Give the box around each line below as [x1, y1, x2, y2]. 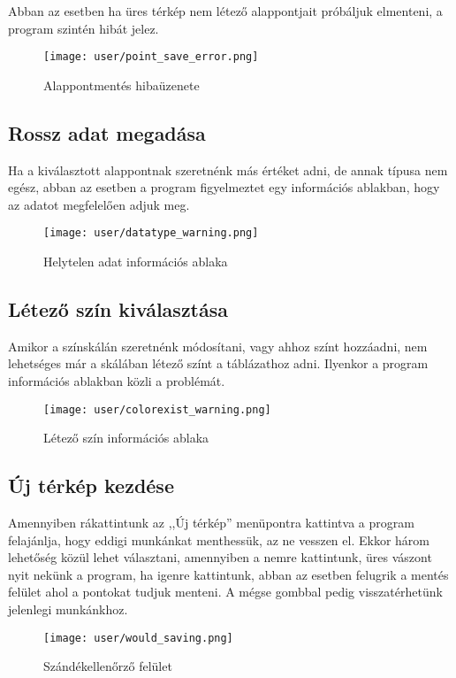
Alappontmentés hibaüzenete [43, 75, 200, 94]
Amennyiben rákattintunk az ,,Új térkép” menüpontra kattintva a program [8, 513, 414, 532]
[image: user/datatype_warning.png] [43, 227, 259, 240]
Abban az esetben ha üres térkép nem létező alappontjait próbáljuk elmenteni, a [8, 2, 443, 19]
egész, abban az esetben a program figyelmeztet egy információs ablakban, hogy [8, 178, 440, 196]
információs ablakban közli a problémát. [8, 372, 225, 390]
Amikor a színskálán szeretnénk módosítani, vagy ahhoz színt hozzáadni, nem [8, 336, 428, 355]
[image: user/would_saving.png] [43, 631, 233, 644]
